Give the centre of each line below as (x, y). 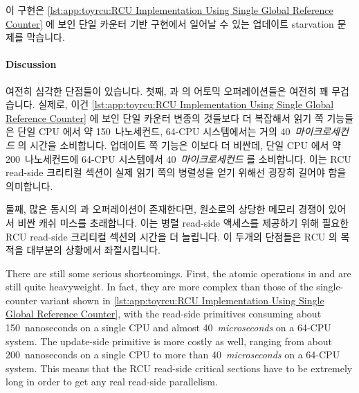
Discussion (31, 64)
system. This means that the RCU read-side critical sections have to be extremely (179, 368)
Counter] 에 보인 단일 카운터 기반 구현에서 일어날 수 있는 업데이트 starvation (170, 23)
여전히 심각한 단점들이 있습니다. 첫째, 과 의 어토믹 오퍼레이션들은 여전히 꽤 (167, 90)
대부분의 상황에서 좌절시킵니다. (93, 250)
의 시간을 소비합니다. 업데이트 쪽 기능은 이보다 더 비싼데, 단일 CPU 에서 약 (179, 145)
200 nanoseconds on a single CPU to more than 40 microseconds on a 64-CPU (173, 355)
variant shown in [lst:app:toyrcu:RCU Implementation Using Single (182, 300)
